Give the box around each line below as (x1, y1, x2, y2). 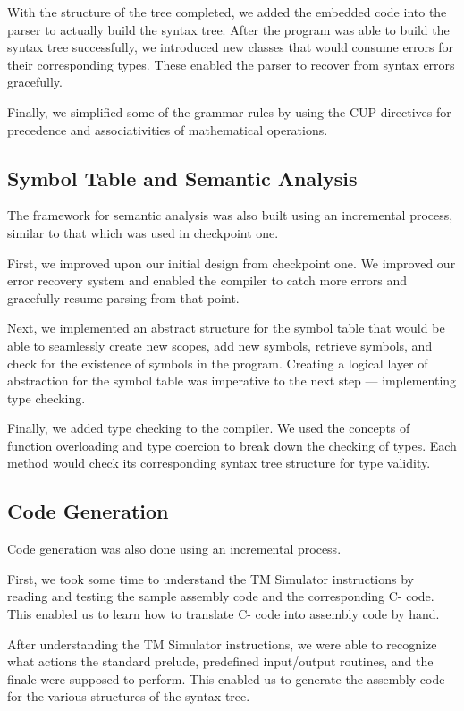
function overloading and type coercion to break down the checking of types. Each (7, 436, 457, 454)
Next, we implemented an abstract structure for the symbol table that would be (7, 318, 445, 337)
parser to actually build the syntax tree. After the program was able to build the (7, 20, 450, 38)
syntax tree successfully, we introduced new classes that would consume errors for (7, 38, 454, 56)
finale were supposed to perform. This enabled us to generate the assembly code (7, 669, 445, 688)
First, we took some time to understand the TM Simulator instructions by (7, 569, 414, 588)
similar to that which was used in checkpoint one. (7, 223, 279, 241)
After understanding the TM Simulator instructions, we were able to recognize (7, 634, 437, 653)
